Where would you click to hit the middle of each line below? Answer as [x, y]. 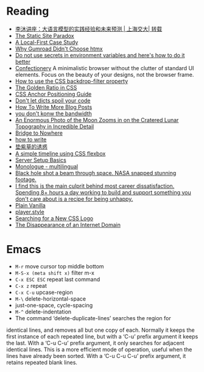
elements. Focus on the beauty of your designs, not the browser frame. [104, 74]
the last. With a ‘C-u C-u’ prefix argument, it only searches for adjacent [95, 343]
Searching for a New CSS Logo [54, 218]
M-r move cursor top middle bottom [60, 266]
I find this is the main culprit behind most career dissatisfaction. [95, 186]
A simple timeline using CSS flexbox [60, 153]
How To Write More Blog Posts [54, 107]
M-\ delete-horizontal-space [51, 299]
